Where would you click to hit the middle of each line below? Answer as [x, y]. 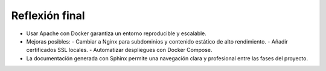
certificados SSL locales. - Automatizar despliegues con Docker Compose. [119, 50]
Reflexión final [48, 16]
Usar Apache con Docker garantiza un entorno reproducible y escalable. [116, 33]
